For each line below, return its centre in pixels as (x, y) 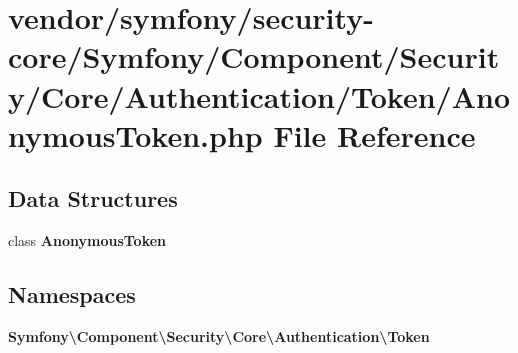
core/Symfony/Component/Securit (254, 56)
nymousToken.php (135, 134)
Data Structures (93, 198)
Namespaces (72, 294)
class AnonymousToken (87, 240)
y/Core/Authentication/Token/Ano (259, 95)
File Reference (374, 134)
